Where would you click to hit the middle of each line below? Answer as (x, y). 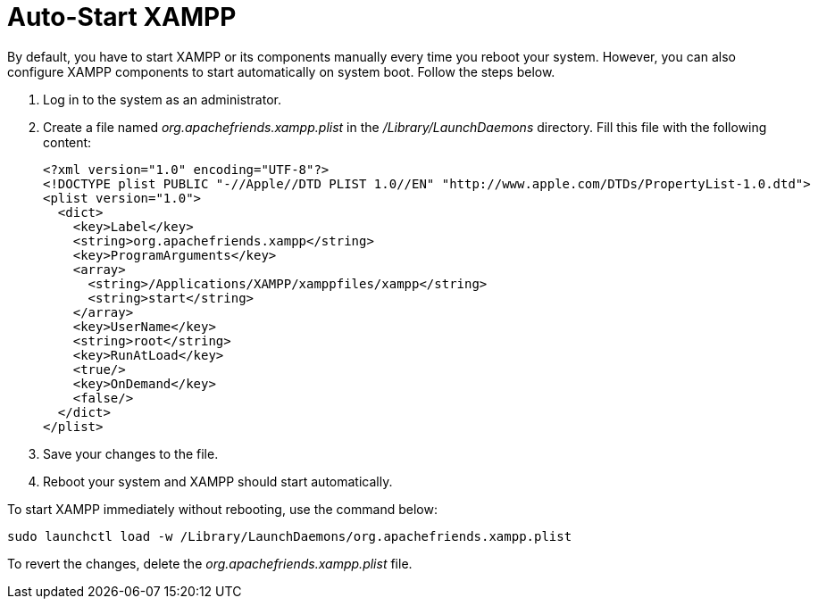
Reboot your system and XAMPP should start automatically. (218, 481)
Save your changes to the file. (131, 453)
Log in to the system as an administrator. (162, 99)
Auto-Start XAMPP (122, 17)
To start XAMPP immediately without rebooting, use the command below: (222, 509)
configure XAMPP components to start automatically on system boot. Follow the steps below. (281, 71)
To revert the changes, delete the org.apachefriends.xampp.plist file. (210, 563)
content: (67, 142)
